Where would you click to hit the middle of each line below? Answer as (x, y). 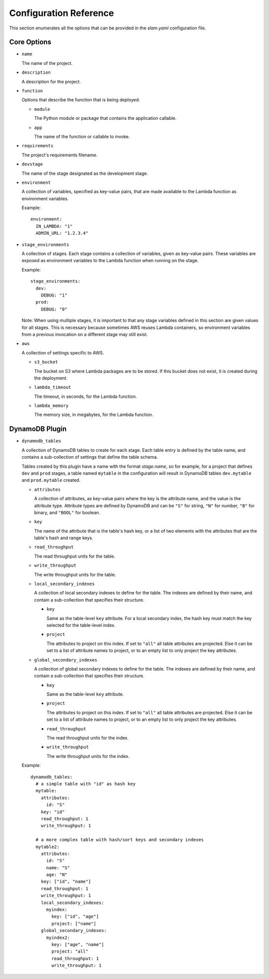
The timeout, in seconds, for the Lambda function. (85, 396)
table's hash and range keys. (64, 538)
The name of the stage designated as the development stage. (85, 173)
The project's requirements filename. (60, 155)
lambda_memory (51, 406)
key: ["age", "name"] (78, 944)
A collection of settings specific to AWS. (63, 352)
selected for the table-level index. (81, 625)
